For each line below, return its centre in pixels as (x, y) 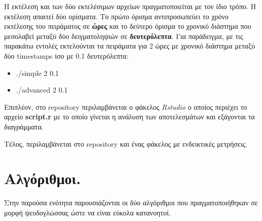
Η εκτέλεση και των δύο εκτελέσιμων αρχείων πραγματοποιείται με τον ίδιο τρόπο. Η (130, 6)
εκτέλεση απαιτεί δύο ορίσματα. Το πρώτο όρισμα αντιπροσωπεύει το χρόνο (116, 16)
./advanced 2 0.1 (42, 90)
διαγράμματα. (24, 126)
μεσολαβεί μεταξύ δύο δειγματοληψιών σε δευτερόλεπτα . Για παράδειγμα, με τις (124, 36)
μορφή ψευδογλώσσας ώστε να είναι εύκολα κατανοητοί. (88, 212)
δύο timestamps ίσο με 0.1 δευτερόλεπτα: (67, 55)
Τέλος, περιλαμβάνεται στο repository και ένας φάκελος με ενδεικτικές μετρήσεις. (126, 143)
